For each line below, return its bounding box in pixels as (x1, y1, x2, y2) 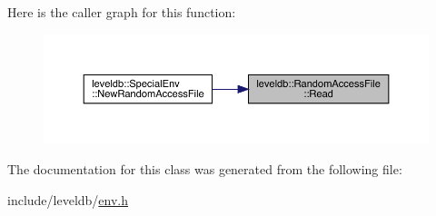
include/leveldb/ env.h (7, 190, 129, 209)
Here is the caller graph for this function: (7, 3, 236, 21)
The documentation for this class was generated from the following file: (7, 160, 402, 179)
